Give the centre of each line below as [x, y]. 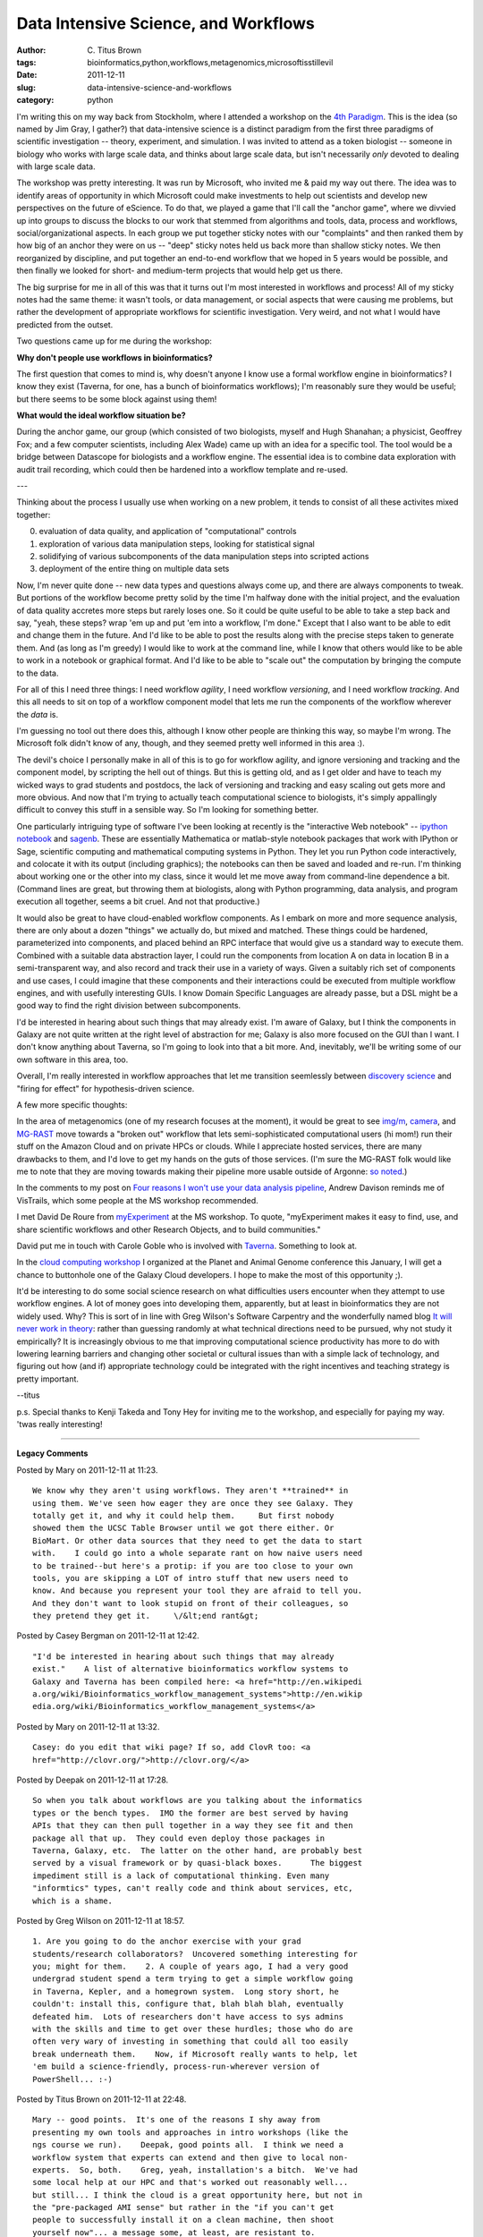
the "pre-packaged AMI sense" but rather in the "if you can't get [183, 2207]
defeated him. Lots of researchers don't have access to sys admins [188, 2016]
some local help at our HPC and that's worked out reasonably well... [191, 2182]
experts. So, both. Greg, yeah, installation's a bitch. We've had [195, 2169]
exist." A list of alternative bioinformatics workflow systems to [191, 1669]
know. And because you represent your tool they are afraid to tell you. [198, 1591]
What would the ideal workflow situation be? [102, 415]
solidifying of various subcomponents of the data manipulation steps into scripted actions [204, 556]
